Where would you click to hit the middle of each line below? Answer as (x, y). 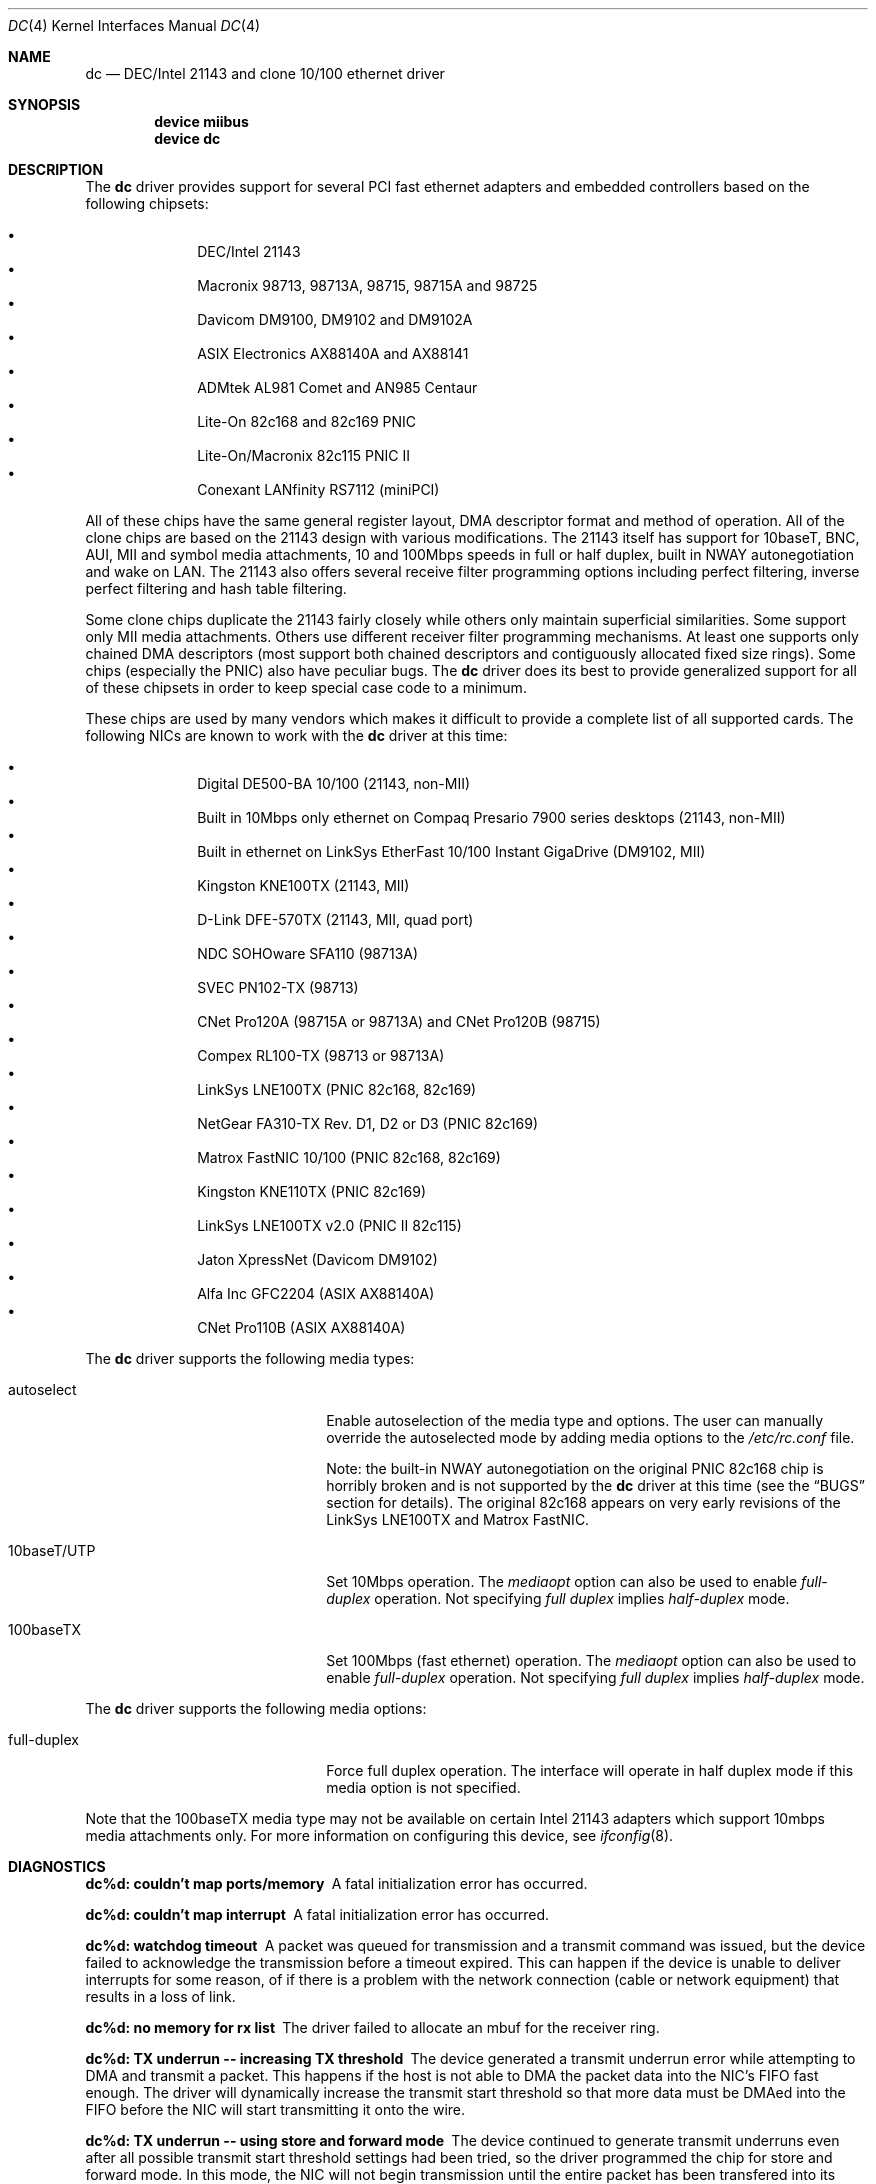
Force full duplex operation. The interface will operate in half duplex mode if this (590, 1770)
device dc (187, 138)
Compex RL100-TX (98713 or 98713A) (321, 1055)
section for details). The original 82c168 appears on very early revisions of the (583, 1502)
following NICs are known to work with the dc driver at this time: (296, 735)
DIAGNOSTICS (57, 1866)
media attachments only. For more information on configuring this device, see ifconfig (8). (379, 1835)
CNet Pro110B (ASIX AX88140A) (301, 1327)
